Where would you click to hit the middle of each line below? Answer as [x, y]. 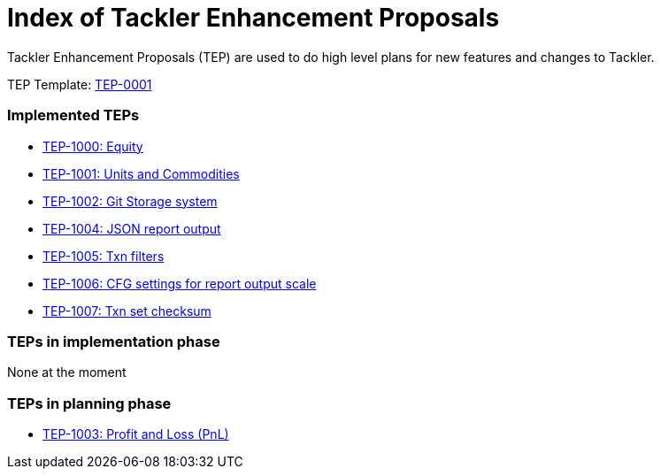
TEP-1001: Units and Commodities [141, 173]
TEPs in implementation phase [114, 341]
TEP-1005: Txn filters [104, 256]
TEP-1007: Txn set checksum [127, 311]
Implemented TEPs [73, 115]
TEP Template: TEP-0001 [80, 84]
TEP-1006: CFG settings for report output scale [180, 283]
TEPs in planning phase [89, 403]
